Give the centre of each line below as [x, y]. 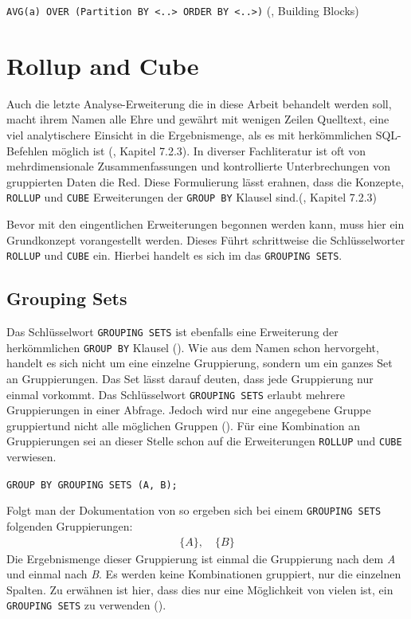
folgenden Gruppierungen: [70, 525]
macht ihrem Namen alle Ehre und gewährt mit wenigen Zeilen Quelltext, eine [198, 119]
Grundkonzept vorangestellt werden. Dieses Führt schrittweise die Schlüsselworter [206, 239]
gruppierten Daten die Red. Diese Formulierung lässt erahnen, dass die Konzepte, [205, 181]
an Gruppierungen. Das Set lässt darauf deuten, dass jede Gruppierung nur [190, 378]
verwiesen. [31, 457]
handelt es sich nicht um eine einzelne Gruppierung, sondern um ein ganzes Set [200, 363]
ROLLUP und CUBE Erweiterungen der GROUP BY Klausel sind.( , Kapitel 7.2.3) [192, 197]
